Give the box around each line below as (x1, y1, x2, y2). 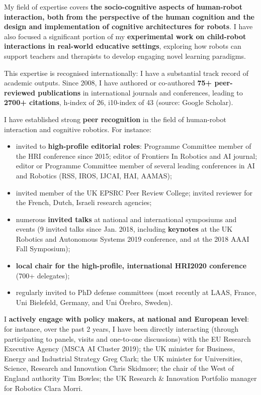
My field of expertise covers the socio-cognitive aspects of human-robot (4, 2, 242, 12)
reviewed (4, 87, 35, 97)
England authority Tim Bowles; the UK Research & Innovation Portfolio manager (4, 373, 257, 383)
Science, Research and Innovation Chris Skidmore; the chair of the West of (4, 363, 234, 373)
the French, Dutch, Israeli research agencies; (16, 197, 152, 208)
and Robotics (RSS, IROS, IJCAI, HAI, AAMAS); (16, 170, 172, 180)
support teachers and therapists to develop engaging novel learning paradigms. (4, 50, 246, 61)
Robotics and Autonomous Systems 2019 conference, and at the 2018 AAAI (16, 233, 249, 244)
